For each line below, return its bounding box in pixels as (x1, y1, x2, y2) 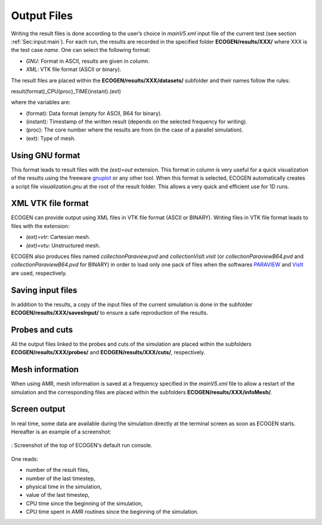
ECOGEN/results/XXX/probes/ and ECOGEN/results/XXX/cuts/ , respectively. (11, 349, 206, 356)
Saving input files (11, 285, 78, 295)
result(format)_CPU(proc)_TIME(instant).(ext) (11, 87, 122, 95)
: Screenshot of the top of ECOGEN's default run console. (11, 442, 153, 449)
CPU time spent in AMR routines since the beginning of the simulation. (26, 508, 199, 515)
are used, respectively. (11, 269, 67, 277)
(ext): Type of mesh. (26, 134, 76, 142)
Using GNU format (11, 150, 80, 161)
